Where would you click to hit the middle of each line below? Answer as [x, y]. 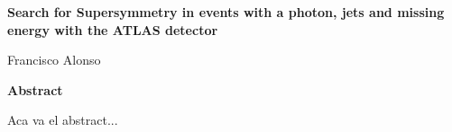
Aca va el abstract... [63, 120]
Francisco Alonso [54, 60]
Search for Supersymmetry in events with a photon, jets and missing [226, 12]
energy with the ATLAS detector [113, 29]
